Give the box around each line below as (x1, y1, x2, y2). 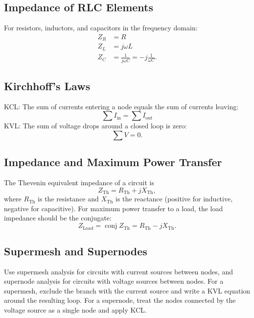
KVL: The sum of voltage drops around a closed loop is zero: (4, 121, 187, 131)
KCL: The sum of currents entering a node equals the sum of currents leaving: (4, 101, 239, 111)
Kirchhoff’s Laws (4, 78, 91, 94)
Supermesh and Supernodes (4, 243, 147, 258)
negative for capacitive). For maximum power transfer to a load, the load (4, 203, 223, 213)
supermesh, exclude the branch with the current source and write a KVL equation (4, 285, 251, 295)
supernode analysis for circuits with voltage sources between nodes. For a (4, 276, 224, 286)
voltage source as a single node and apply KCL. (4, 305, 147, 315)
